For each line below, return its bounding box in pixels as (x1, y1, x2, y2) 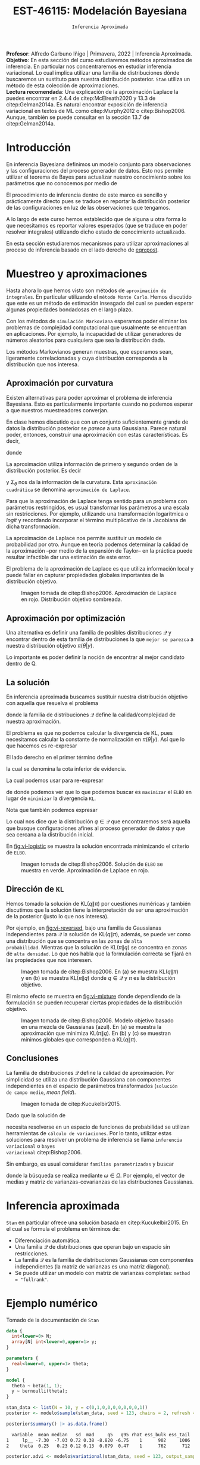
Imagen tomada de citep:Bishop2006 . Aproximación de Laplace (21, 590, 177, 597)
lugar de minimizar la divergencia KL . (6, 795, 96, 802)
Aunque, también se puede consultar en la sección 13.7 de (6, 114, 150, 121)
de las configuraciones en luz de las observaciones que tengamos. (6, 204, 171, 211)
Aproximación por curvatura (6, 378, 114, 388)
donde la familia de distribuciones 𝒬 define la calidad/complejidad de (6, 711, 176, 718)
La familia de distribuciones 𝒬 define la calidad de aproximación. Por (6, 1069, 174, 1076)
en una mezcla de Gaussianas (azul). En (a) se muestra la (21, 1023, 162, 1030)
